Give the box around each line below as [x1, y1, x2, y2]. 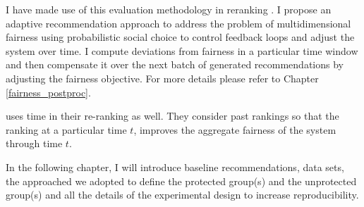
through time [6, 136, 63, 151]
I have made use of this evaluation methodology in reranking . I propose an [6, 2, 332, 16]
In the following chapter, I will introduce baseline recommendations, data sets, [6, 159, 344, 174]
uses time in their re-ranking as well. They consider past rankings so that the [6, 108, 339, 123]
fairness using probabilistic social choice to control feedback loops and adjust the [6, 30, 355, 44]
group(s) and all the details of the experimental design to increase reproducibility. [6, 187, 359, 202]
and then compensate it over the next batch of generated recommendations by [6, 57, 344, 72]
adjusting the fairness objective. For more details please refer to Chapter [6, 70, 319, 85]
